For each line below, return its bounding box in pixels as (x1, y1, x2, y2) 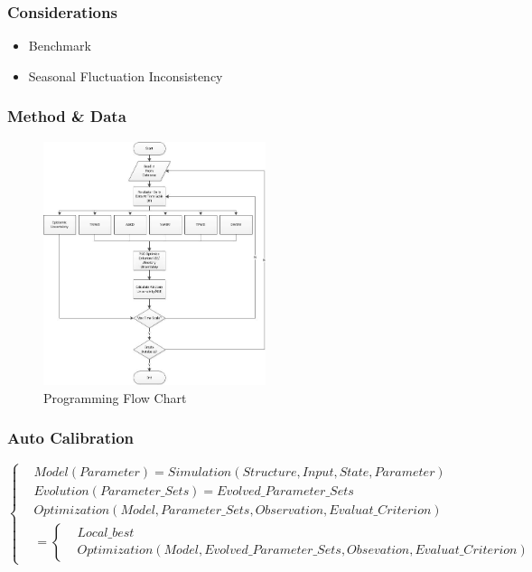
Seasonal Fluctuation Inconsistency (28, 66, 223, 85)
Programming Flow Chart (43, 388, 187, 407)
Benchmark (28, 36, 91, 55)
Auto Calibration (7, 427, 135, 449)
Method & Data (7, 105, 126, 127)
